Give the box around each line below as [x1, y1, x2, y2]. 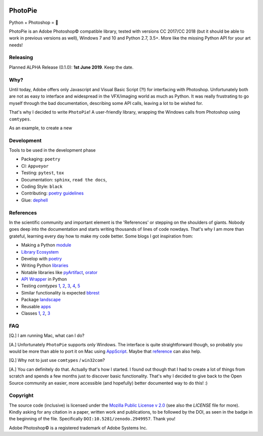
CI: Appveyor [21, 163, 49, 169]
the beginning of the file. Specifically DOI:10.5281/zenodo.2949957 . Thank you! [9, 416, 175, 422]
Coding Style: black [21, 183, 63, 190]
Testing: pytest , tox [21, 170, 64, 176]
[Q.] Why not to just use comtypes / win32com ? [9, 357, 105, 363]
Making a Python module [21, 242, 72, 248]
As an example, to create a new [9, 125, 73, 131]
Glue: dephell [21, 197, 48, 203]
